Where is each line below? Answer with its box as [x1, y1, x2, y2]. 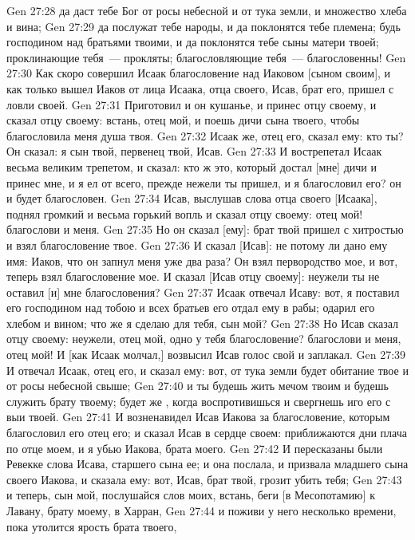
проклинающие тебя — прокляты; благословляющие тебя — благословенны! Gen [6, 49, 406, 65]
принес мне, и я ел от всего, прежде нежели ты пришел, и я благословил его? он [6, 174, 401, 191]
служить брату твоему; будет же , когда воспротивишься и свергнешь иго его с [6, 392, 391, 409]
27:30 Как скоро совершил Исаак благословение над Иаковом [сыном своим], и [6, 65, 391, 81]
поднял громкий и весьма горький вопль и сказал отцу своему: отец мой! [6, 205, 363, 222]
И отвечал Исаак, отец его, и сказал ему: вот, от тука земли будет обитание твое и [6, 361, 409, 378]
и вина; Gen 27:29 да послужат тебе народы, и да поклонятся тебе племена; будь [6, 18, 401, 34]
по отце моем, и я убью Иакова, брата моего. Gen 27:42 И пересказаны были [6, 439, 383, 456]
